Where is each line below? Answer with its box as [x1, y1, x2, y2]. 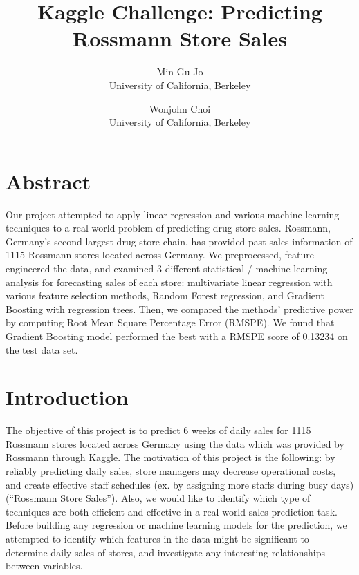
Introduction [6, 383, 129, 411]
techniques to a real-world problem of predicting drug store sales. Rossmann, [6, 220, 331, 235]
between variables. [6, 558, 83, 573]
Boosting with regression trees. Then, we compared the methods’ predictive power [6, 301, 353, 316]
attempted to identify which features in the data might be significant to [6, 531, 309, 546]
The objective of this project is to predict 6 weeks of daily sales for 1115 [6, 423, 311, 437]
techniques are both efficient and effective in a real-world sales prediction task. [6, 504, 338, 518]
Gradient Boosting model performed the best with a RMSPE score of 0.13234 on [6, 328, 348, 343]
